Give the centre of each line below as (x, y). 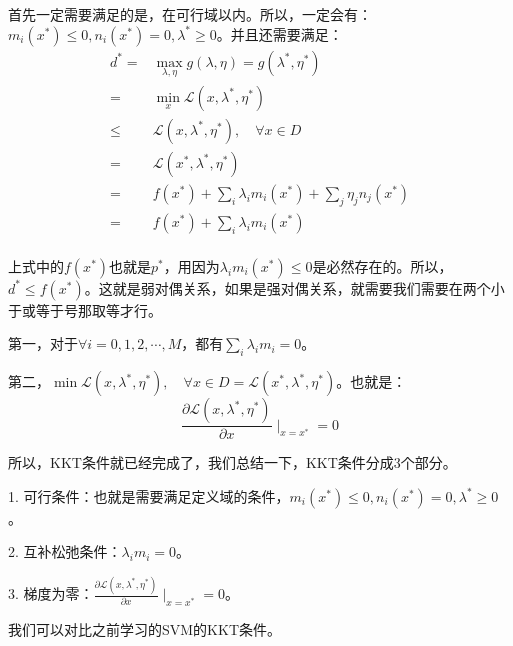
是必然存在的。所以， (382, 265)
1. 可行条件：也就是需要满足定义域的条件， (149, 495)
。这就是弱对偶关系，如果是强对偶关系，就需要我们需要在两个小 (294, 287)
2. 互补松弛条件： (65, 551)
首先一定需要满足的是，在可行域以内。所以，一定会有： (190, 14)
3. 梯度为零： (51, 593)
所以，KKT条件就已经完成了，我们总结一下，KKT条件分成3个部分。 (232, 462)
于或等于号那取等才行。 (85, 309)
